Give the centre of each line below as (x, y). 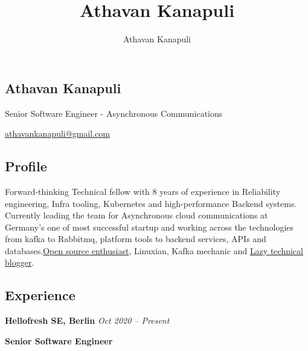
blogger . (20, 262)
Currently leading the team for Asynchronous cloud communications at (136, 215)
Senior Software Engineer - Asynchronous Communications (114, 113)
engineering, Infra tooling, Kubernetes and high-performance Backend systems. (151, 203)
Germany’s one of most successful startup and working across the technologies (149, 227)
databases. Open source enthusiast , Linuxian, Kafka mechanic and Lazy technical (154, 250)
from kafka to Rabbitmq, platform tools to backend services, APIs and (136, 239)
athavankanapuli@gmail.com (57, 133)
